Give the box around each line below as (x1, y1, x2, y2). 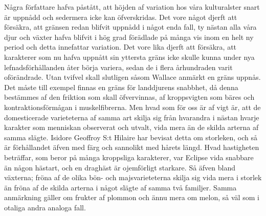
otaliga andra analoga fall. (4, 202, 86, 212)
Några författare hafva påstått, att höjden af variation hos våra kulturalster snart (4, 2, 260, 12)
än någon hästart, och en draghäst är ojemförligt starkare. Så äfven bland (4, 162, 236, 172)
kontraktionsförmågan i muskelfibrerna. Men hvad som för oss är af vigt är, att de (4, 101, 261, 112)
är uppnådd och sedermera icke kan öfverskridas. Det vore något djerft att (4, 11, 237, 22)
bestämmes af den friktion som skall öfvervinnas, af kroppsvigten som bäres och (4, 92, 255, 102)
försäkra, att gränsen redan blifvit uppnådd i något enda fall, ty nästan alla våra (4, 21, 257, 32)
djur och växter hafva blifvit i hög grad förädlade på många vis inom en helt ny (4, 31, 254, 42)
